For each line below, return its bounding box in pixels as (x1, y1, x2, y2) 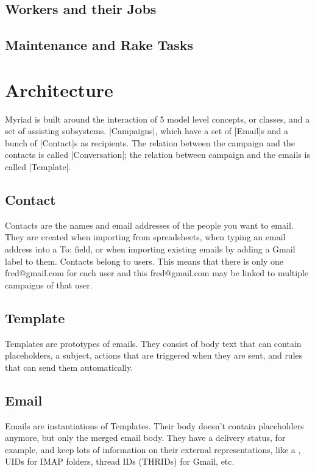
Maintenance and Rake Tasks (5, 35, 193, 54)
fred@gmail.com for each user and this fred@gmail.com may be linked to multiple (5, 266, 309, 279)
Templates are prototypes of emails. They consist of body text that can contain (5, 337, 302, 349)
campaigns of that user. (5, 278, 93, 291)
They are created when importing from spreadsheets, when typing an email (5, 231, 286, 243)
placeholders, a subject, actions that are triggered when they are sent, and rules (5, 349, 303, 362)
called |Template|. (5, 160, 71, 173)
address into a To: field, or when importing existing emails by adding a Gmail (5, 243, 296, 256)
